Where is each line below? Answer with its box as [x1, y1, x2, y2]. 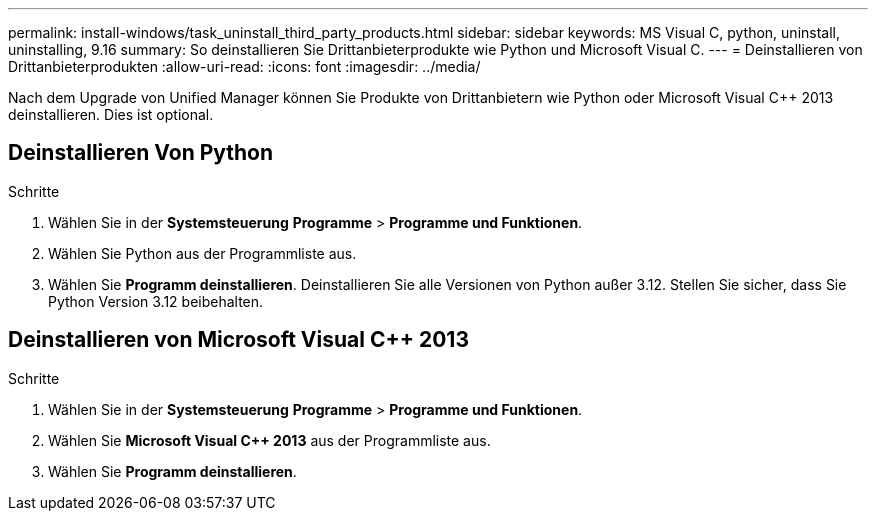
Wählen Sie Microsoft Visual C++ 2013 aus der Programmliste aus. [48, 431, 491, 449]
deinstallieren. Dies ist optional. [8, 106, 214, 123]
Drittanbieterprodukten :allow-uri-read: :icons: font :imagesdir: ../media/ [8, 58, 481, 75]
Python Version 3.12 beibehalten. [48, 292, 264, 310]
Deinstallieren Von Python [8, 140, 274, 166]
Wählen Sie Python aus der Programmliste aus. [48, 244, 357, 262]
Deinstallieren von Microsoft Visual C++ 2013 [8, 327, 469, 353]
